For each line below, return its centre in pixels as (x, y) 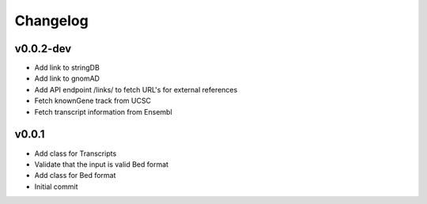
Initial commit (56, 187)
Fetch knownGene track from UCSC (93, 101)
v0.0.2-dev (43, 49)
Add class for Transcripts (76, 153)
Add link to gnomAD (67, 78)
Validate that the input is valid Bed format (102, 164)
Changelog (51, 21)
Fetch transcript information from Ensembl (104, 111)
